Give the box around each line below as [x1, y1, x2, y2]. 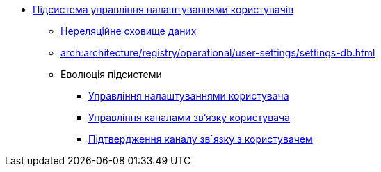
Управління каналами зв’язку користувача [88, 111, 290, 123]
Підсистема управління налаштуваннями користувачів [33, 3, 294, 15]
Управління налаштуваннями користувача [88, 90, 289, 102]
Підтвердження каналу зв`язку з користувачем [88, 133, 313, 145]
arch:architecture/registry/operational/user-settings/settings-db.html [60, 47, 375, 58]
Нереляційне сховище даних [60, 25, 197, 37]
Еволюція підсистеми [60, 68, 162, 80]
